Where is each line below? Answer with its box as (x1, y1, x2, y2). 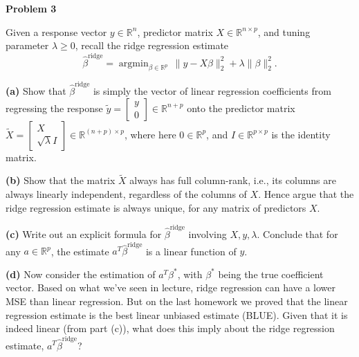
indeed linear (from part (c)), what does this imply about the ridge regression (6, 321, 335, 336)
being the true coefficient (218, 266, 324, 281)
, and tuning (257, 24, 311, 39)
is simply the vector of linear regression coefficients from (93, 84, 331, 98)
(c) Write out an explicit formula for (6, 226, 162, 241)
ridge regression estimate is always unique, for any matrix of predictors (6, 200, 306, 214)
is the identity (271, 127, 331, 141)
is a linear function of (145, 244, 237, 258)
